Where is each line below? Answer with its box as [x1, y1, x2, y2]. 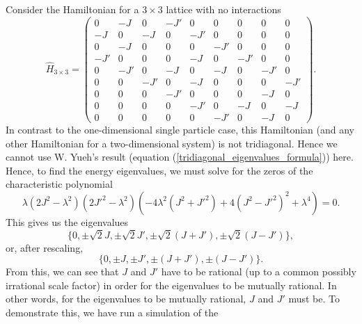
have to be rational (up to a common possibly [161, 264, 356, 279]
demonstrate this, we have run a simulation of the [6, 305, 219, 320]
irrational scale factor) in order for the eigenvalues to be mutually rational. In [6, 277, 337, 292]
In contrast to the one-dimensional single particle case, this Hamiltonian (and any [6, 122, 354, 136]
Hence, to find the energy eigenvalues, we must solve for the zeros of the [6, 163, 313, 177]
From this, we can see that [6, 264, 119, 279]
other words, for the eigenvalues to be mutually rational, [6, 291, 246, 306]
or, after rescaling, [6, 240, 84, 254]
